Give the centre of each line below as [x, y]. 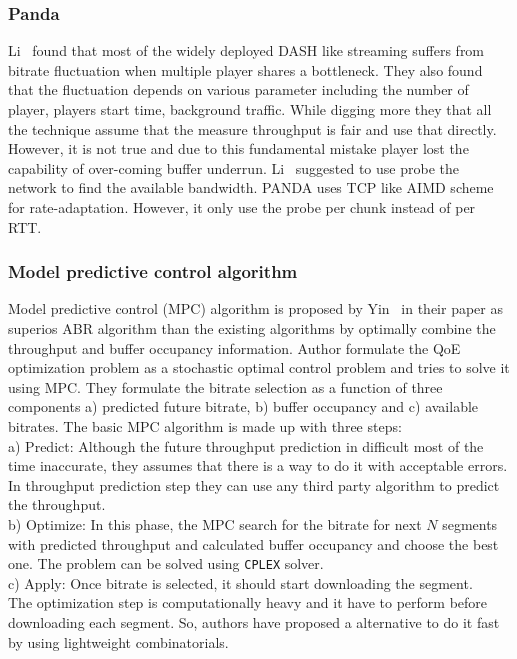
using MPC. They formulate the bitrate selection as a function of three [225, 386]
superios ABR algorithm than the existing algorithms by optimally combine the [252, 327]
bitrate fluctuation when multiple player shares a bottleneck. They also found [245, 69]
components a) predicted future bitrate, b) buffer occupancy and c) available [243, 406]
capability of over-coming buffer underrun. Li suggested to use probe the [233, 167]
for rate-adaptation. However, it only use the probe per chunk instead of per [242, 206]
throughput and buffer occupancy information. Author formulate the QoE [234, 347]
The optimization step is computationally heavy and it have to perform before [248, 602]
